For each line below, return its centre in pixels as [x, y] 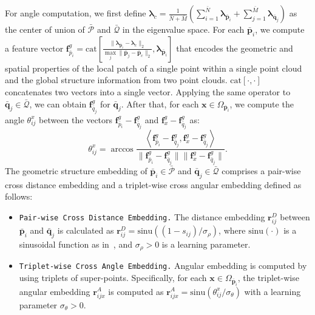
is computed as [136, 291]
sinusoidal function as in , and [76, 244]
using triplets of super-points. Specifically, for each [113, 278]
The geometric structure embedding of [76, 171]
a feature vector [34, 48]
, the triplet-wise [268, 278]
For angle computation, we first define [76, 13]
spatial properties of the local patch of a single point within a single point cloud [154, 68]
